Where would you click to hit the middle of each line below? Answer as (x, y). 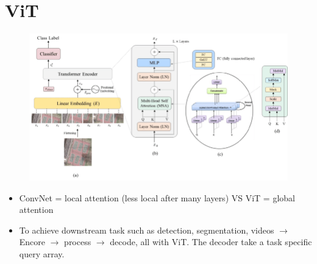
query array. (42, 254)
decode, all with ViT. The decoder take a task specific (211, 242)
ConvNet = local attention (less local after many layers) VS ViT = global (157, 197)
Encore (32, 242)
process (78, 242)
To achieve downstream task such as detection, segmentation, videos (147, 230)
